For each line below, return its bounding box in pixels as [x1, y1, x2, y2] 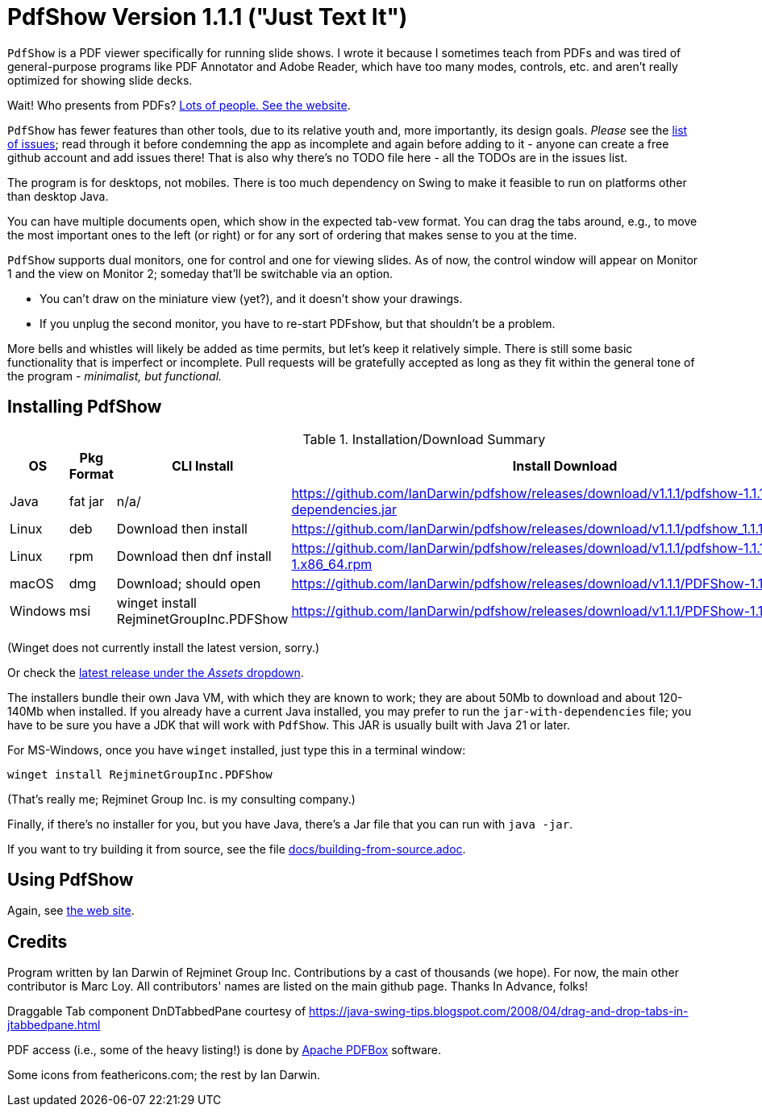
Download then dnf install [116, 547, 272, 564]
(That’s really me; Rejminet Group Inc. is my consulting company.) [7, 791, 356, 806]
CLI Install [171, 457, 234, 474]
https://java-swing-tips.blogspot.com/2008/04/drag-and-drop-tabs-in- [309, 1004, 689, 1019]
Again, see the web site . [7, 903, 135, 918]
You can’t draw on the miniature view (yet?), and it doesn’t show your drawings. [40, 291, 463, 305]
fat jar [69, 492, 105, 509]
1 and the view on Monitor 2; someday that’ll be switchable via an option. [7, 266, 393, 280]
